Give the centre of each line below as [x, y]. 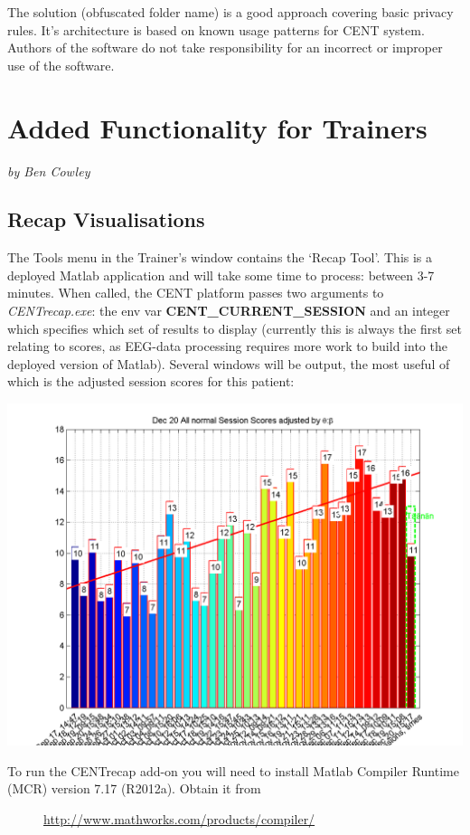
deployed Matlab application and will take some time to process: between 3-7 [221, 275]
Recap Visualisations [106, 219]
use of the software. [61, 65]
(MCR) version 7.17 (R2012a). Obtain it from [134, 788]
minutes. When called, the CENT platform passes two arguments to [196, 293]
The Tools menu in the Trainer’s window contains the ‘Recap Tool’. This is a [220, 257]
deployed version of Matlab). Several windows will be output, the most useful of [229, 363]
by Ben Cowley [49, 171]
